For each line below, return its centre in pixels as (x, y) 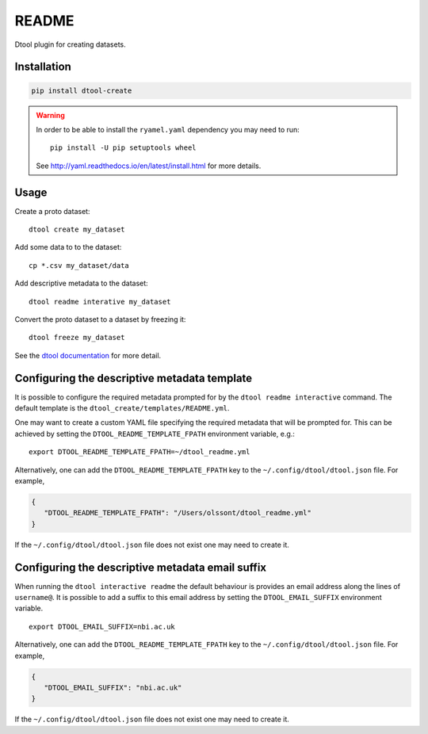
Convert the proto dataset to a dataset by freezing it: (100, 319)
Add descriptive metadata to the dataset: (81, 283)
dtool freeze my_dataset (77, 338)
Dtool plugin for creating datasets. (70, 44)
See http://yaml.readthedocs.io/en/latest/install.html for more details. (149, 166)
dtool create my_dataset (77, 229)
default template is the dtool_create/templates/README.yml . (122, 408)
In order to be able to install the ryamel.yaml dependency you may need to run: (168, 129)
